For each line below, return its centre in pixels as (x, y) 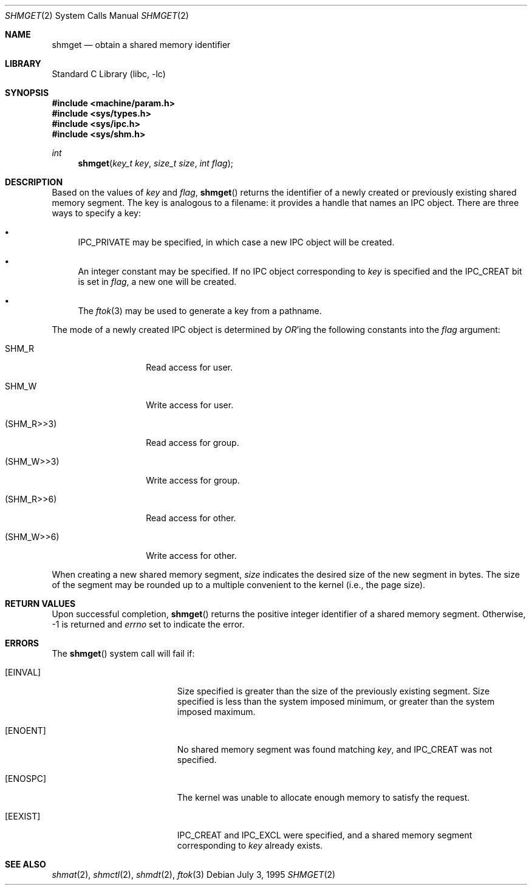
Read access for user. (189, 367)
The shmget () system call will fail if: (123, 653)
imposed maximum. (216, 712)
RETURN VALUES (40, 604)
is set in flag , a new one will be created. (157, 282)
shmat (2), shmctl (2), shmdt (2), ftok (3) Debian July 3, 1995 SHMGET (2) (194, 875)
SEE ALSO (26, 864)
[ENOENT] (26, 731)
